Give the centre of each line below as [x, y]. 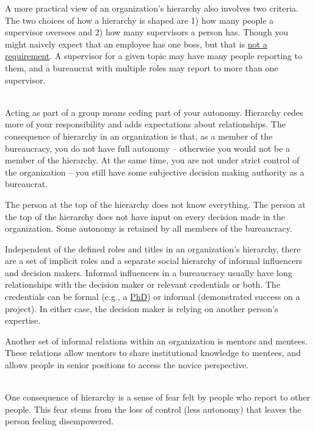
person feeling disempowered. [59, 421]
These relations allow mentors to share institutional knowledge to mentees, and [153, 353]
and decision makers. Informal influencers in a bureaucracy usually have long [149, 272]
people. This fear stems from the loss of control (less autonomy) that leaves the [153, 409]
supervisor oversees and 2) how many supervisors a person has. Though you [147, 32]
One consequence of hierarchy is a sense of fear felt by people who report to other [157, 397]
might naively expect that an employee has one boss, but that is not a [136, 44]
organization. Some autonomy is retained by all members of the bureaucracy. [149, 228]
